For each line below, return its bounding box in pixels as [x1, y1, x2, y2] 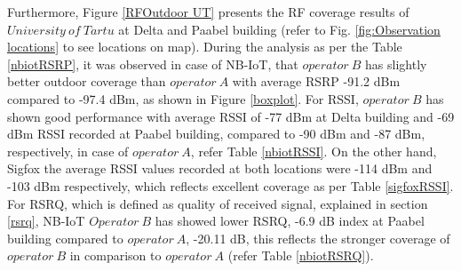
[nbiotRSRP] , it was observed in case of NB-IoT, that [7, 54, 298, 73]
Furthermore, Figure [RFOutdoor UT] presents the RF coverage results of [7, 3, 409, 20]
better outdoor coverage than [7, 72, 166, 91]
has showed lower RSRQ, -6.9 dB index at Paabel [155, 211, 425, 230]
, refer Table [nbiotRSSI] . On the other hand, [190, 141, 437, 160]
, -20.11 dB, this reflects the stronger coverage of [186, 228, 450, 247]
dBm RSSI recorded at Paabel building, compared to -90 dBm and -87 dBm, [7, 124, 425, 143]
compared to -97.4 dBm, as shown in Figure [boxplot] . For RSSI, [7, 89, 359, 108]
